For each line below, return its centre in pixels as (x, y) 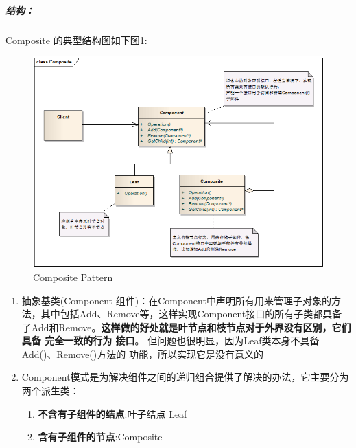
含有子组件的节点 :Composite (100, 437)
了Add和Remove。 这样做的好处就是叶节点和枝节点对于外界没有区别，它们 (186, 327)
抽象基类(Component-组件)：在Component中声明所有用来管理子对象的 (176, 300)
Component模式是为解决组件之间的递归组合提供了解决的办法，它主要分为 (185, 377)
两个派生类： (50, 391)
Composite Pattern (73, 277)
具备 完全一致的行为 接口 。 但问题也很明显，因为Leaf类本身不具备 (170, 340)
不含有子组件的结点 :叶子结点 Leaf (112, 413)
